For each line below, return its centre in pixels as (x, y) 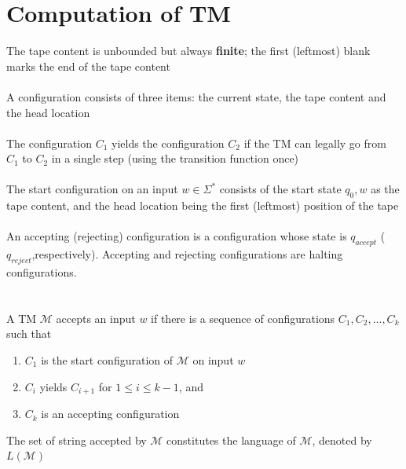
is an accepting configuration (110, 414)
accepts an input (96, 318)
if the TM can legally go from (315, 143)
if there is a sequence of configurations (243, 318)
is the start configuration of (107, 360)
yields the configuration (168, 143)
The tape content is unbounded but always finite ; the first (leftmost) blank (188, 51)
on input (213, 360)
